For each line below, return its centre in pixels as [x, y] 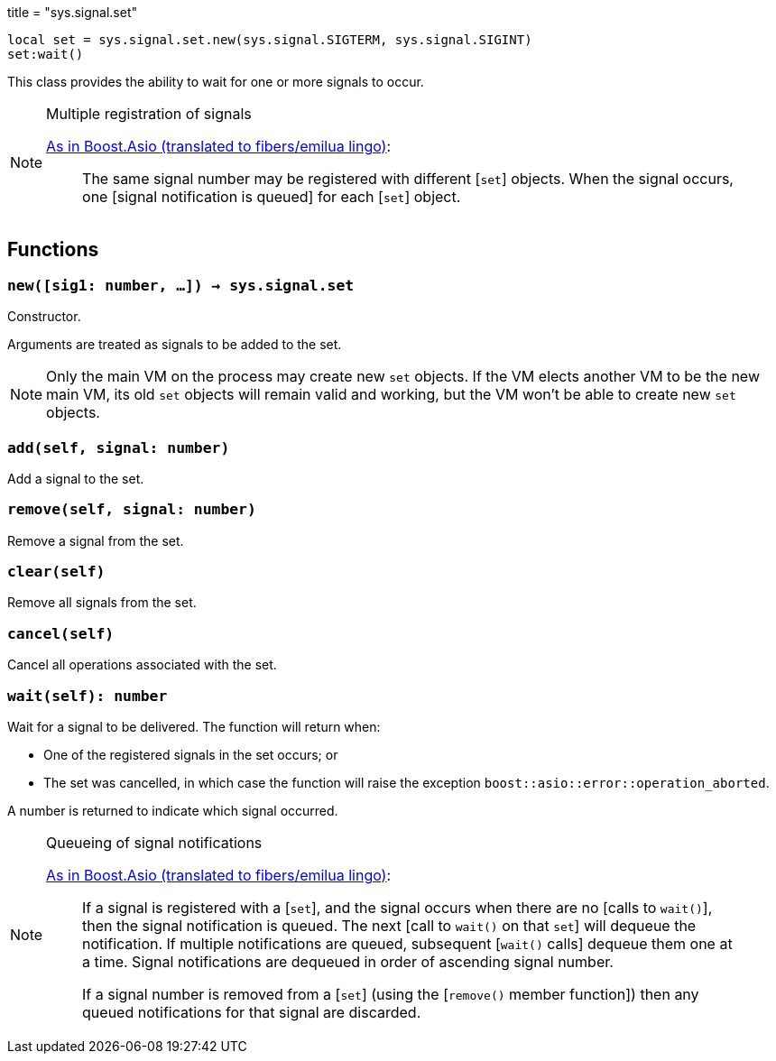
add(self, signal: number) [119, 447]
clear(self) [56, 572]
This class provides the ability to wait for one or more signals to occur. [216, 82]
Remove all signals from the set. [102, 603]
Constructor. [44, 317]
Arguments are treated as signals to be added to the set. [175, 345]
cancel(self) [61, 633]
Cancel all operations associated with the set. [142, 665]
